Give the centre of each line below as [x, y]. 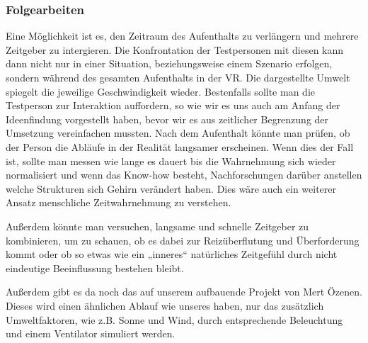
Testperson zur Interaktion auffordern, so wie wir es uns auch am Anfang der [173, 105]
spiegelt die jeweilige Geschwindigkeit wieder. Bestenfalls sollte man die [160, 91]
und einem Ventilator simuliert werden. [91, 333]
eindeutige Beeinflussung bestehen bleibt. [95, 268]
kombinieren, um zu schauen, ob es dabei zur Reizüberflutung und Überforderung [183, 240]
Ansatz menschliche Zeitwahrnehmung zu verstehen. [119, 202]
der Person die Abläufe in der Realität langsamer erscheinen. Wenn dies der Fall [180, 146]
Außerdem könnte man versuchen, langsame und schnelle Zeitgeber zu [157, 226]
